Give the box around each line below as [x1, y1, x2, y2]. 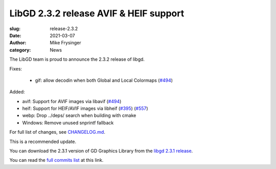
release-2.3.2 [50, 26, 78, 32]
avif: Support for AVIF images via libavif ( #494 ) [22, 98, 122, 104]
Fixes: [9, 65, 22, 71]
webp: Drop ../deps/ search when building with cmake [22, 112, 136, 118]
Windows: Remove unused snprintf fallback [22, 119, 114, 126]
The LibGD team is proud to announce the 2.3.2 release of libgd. [9, 56, 145, 62]
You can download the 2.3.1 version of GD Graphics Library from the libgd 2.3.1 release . [9, 148, 193, 154]
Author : [9, 40, 27, 46]
